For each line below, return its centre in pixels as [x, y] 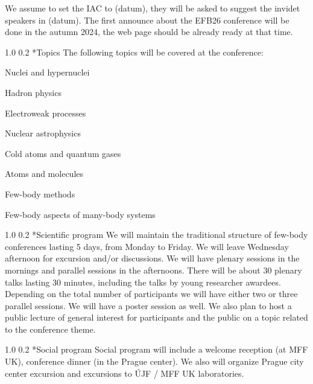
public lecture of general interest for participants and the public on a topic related [156, 317]
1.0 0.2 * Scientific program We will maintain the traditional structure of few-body [156, 235]
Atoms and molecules [44, 174]
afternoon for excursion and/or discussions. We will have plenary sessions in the [152, 258]
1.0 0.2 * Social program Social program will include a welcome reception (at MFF [156, 349]
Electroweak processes [46, 113]
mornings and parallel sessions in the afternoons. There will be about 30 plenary [153, 270]
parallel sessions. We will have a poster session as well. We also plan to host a [148, 305]
